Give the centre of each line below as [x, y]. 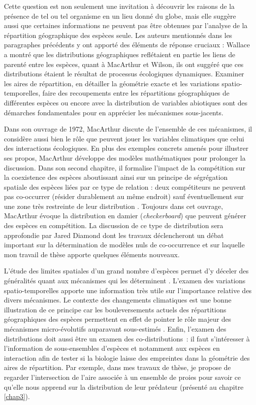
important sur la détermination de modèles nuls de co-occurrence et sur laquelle [124, 245]
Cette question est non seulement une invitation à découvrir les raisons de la [119, 6]
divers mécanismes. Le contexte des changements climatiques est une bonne [118, 300]
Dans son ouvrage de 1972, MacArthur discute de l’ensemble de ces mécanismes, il [128, 129]
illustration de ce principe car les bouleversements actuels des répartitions [115, 309]
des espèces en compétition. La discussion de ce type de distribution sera [114, 225]
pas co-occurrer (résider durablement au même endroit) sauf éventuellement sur [124, 196]
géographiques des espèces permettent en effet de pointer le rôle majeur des [118, 319]
